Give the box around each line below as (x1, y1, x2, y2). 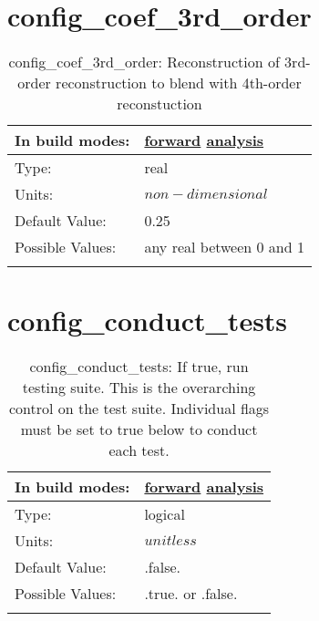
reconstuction (117, 93, 202, 115)
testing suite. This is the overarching (22, 377, 256, 398)
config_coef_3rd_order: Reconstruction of (8, 51, 280, 73)
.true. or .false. (144, 583, 238, 605)
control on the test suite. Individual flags (8, 398, 270, 419)
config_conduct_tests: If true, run (29, 356, 249, 378)
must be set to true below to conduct (20, 419, 258, 440)
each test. (108, 440, 170, 461)
